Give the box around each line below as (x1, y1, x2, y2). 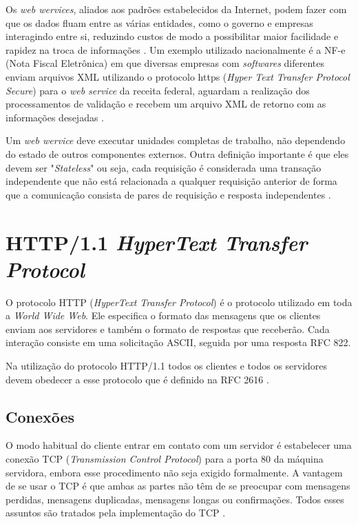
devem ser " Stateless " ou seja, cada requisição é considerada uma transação (6, 160, 322, 174)
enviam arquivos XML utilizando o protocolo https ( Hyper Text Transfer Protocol (6, 69, 350, 83)
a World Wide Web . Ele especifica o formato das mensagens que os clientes (6, 308, 321, 323)
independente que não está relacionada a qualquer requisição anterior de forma (6, 174, 337, 188)
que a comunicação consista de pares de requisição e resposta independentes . (6, 187, 331, 201)
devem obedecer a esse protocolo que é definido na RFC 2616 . (6, 372, 269, 386)
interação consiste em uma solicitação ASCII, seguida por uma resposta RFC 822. (6, 335, 351, 350)
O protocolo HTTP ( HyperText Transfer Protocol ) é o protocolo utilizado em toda (6, 294, 352, 309)
